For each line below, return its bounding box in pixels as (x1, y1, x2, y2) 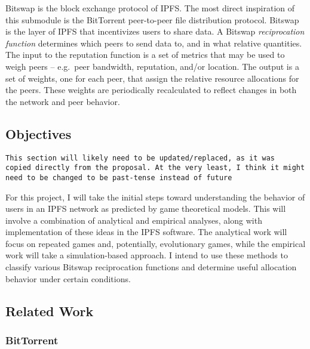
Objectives (5, 124, 72, 143)
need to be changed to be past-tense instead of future (5, 173, 232, 182)
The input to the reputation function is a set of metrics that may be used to (5, 48, 285, 61)
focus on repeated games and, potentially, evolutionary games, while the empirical (5, 237, 306, 249)
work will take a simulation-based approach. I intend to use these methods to (5, 249, 288, 261)
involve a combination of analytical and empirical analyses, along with (5, 214, 262, 226)
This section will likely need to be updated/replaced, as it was (5, 153, 275, 162)
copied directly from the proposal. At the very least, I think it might (5, 163, 305, 172)
